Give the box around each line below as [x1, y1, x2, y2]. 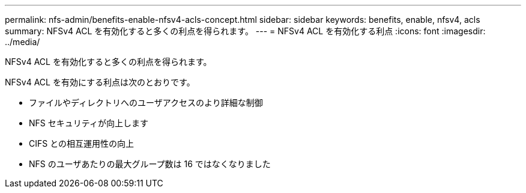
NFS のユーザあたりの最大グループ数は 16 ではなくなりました [29, 159, 271, 169]
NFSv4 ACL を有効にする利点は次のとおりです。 [5, 77, 195, 87]
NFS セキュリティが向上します [29, 118, 148, 128]
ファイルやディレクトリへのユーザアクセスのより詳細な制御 [29, 97, 263, 108]
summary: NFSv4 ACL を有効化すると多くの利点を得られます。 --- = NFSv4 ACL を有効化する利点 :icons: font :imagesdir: [5, 26, 486, 36]
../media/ [5, 37, 40, 47]
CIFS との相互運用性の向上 [29, 138, 135, 149]
